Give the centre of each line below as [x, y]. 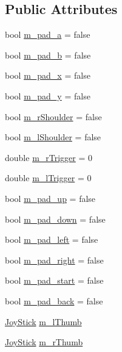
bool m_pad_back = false [54, 300]
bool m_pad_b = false [48, 55]
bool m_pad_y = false [48, 95]
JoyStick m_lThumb [43, 321]
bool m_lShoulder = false [53, 137]
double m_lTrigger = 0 [48, 178]
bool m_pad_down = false [55, 219]
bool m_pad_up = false [50, 198]
